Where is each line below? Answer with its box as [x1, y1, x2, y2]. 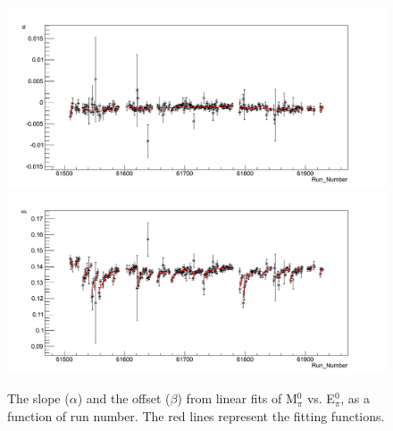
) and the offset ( [77, 389, 171, 408]
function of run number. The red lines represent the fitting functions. [7, 406, 385, 425]
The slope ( [7, 389, 70, 408]
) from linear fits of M [177, 389, 297, 408]
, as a [340, 389, 370, 408]
